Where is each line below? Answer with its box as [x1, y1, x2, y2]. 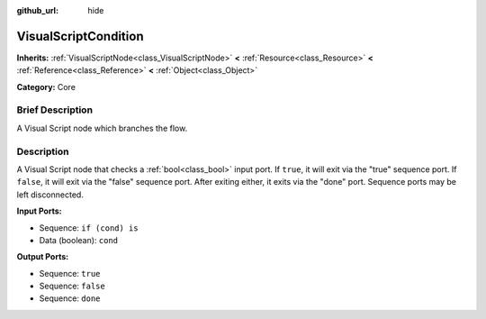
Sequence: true [39, 268, 101, 278]
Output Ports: [16, 251, 69, 262]
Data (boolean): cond [39, 234, 119, 245]
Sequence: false [39, 280, 105, 292]
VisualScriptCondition [16, 28, 144, 44]
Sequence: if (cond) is [39, 222, 139, 233]
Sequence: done [39, 293, 101, 304]
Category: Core [16, 81, 76, 92]
